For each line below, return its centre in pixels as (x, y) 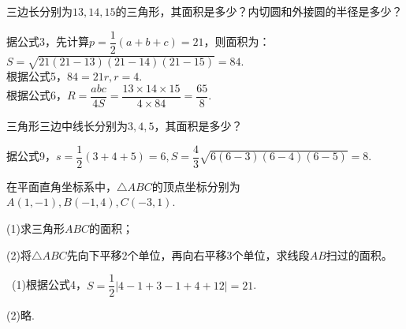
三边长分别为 (39, 11)
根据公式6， (37, 95)
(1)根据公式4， (49, 284)
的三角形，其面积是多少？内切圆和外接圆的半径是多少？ (259, 11)
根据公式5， (37, 76)
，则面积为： (237, 41)
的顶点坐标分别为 (196, 186)
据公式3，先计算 (48, 41)
